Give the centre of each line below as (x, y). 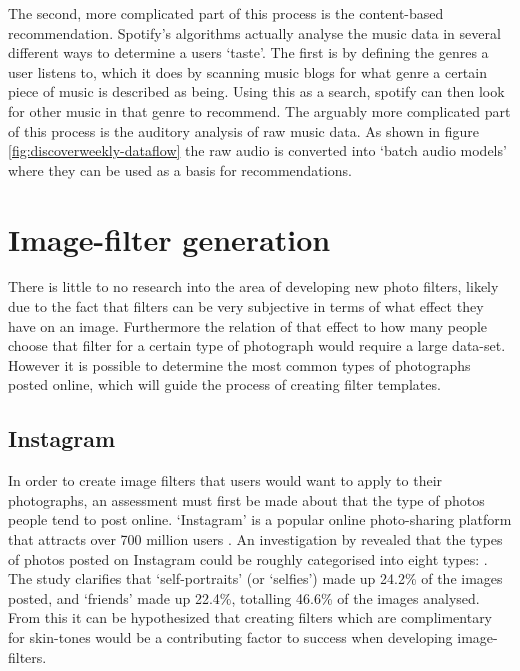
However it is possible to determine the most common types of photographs (239, 364)
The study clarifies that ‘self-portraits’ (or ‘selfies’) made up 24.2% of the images (255, 578)
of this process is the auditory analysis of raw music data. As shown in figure (244, 130)
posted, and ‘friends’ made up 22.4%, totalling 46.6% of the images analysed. (244, 597)
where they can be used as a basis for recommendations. (180, 169)
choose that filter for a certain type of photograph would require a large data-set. (257, 345)
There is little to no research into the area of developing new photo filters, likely (253, 286)
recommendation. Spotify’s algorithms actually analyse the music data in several (254, 32)
